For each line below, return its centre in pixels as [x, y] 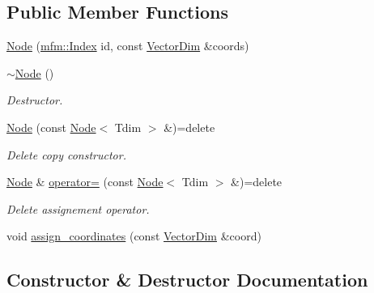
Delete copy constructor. [66, 154]
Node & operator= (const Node [85, 182]
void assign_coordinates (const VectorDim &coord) [134, 236]
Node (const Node [51, 127]
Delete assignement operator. [78, 208]
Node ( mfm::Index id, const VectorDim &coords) [128, 46]
